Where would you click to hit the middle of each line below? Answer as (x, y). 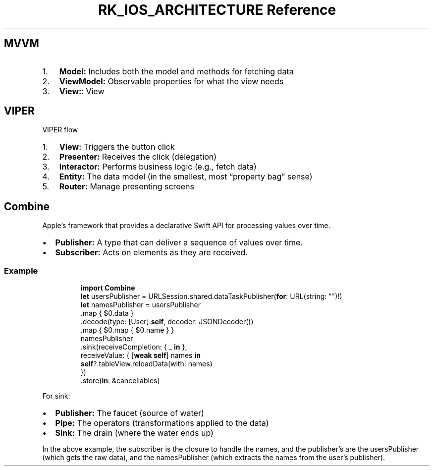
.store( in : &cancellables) (120, 381)
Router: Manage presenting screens (127, 187)
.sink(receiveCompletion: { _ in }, (134, 347)
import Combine (108, 288)
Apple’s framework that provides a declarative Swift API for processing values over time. (186, 226)
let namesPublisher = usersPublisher (140, 305)
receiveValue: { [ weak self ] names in (140, 355)
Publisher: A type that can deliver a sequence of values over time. (179, 243)
